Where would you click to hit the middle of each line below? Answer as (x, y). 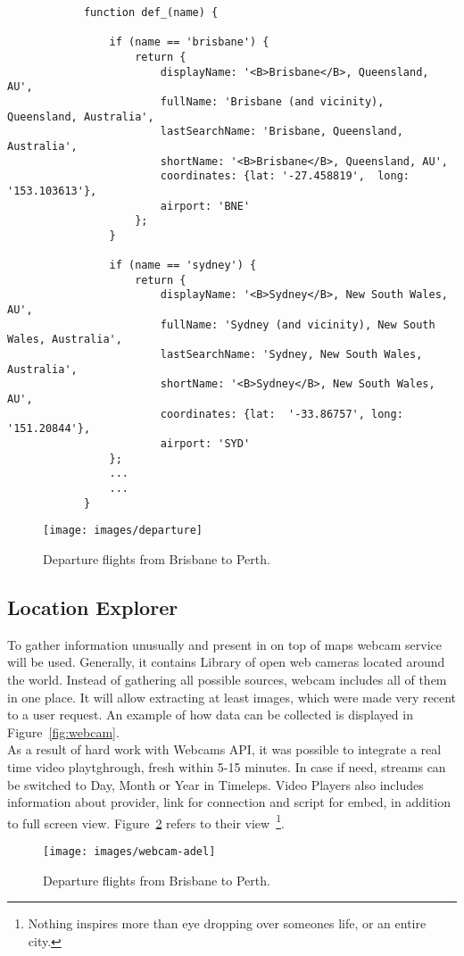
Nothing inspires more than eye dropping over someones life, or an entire (227, 923)
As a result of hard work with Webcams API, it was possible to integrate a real (224, 749)
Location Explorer (93, 607)
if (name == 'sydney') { (183, 266)
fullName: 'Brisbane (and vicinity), (272, 101)
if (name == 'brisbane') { (189, 42)
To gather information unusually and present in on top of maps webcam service (224, 644)
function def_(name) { (151, 12)
